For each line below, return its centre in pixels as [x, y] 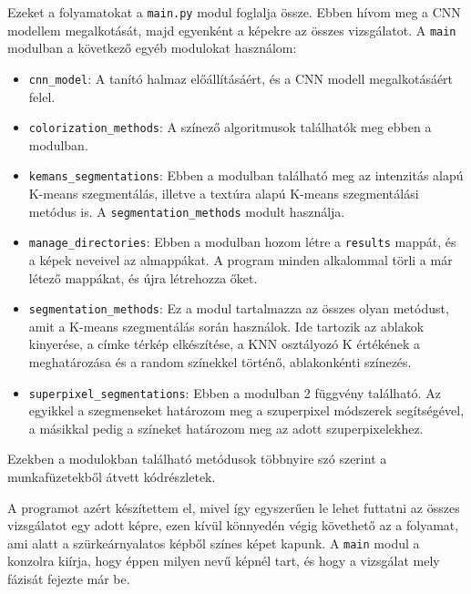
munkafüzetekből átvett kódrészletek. [112, 477]
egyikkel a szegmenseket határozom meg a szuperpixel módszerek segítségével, [246, 410]
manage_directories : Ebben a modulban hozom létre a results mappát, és [242, 242]
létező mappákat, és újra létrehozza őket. [143, 277]
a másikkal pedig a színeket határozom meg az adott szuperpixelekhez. [226, 428]
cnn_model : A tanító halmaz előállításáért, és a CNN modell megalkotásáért [241, 78]
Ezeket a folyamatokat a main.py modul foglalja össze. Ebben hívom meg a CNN [234, 12]
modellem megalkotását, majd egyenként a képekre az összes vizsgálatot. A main [232, 30]
